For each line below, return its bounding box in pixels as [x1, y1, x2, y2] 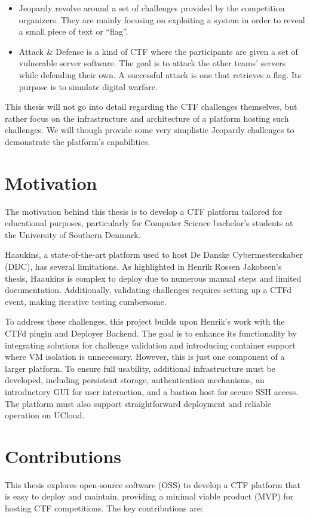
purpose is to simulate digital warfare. [19, 80, 158, 92]
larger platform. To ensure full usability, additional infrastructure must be [5, 362, 275, 374]
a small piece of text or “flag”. [19, 25, 128, 38]
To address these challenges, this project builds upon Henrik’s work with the [5, 315, 285, 328]
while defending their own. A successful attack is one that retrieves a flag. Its [19, 68, 302, 81]
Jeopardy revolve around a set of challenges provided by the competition [19, 2, 285, 14]
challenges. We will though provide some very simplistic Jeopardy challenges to [5, 124, 294, 136]
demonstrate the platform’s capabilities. [5, 135, 151, 147]
